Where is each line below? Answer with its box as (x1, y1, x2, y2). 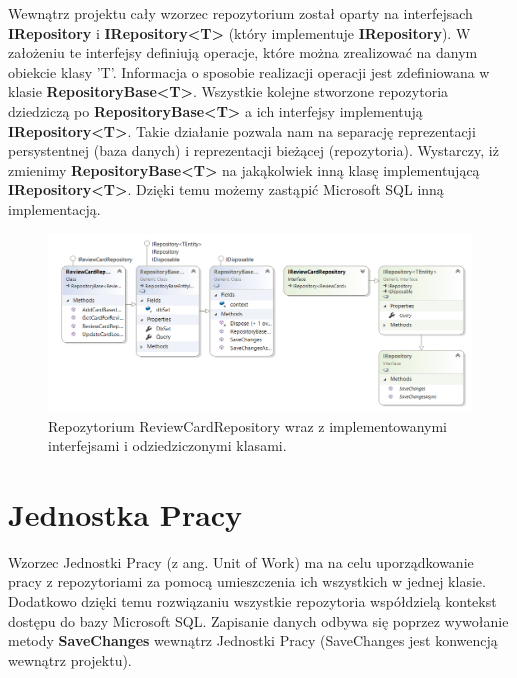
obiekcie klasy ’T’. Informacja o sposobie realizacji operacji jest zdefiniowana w (8, 61, 490, 82)
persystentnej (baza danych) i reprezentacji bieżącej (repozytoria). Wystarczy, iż (8, 140, 499, 161)
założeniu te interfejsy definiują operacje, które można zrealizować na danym (8, 42, 478, 63)
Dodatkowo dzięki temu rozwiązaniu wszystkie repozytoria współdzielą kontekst (8, 591, 497, 612)
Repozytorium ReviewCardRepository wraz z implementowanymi (48, 415, 448, 436)
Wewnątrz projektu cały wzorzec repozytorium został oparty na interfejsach (8, 3, 473, 23)
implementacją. (8, 198, 101, 219)
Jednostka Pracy (8, 493, 243, 534)
